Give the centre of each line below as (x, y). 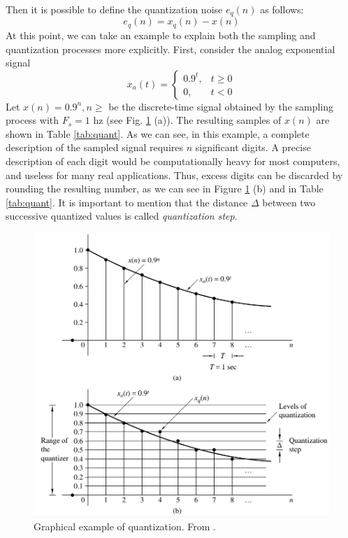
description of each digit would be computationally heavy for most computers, (173, 161)
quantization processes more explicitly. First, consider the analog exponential (171, 49)
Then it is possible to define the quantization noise (114, 9)
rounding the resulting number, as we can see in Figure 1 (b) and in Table (165, 189)
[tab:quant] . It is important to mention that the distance (127, 202)
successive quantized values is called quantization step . (122, 216)
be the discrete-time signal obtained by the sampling (221, 106)
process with (32, 120)
